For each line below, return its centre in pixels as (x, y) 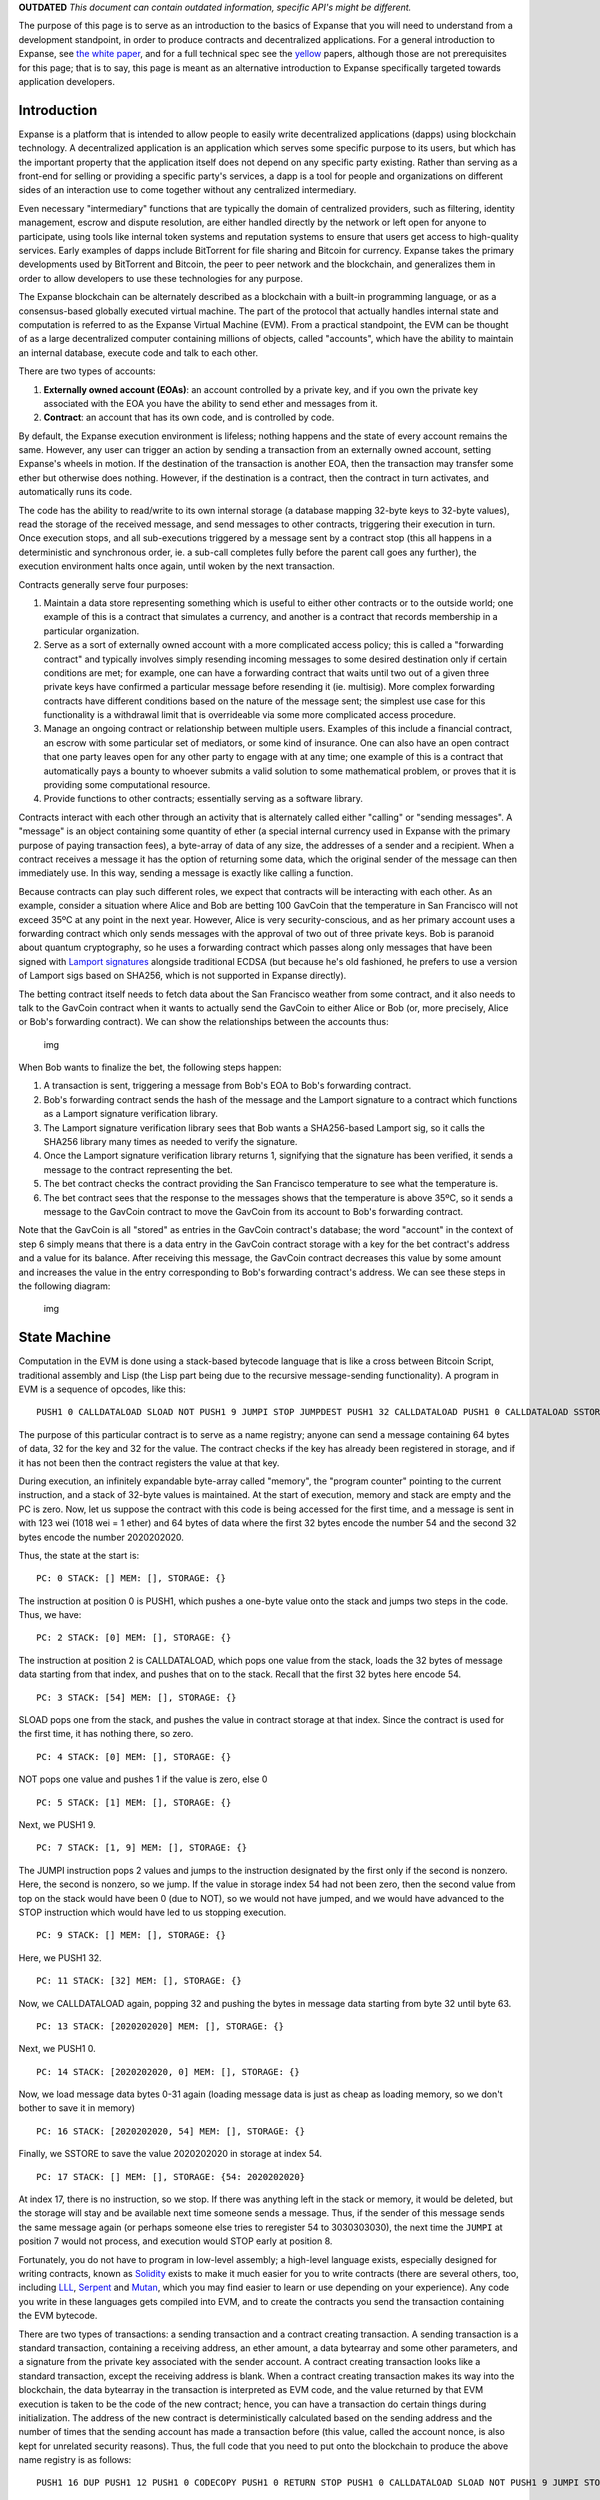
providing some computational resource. (127, 785)
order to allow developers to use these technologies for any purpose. (161, 278)
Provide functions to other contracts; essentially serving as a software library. (203, 799)
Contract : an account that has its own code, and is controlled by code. (189, 417)
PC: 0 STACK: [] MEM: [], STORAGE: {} (131, 1578)
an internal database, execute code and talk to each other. (138, 352)
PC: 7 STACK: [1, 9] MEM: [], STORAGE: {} (142, 1848)
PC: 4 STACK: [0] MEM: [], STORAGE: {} (134, 1756)
